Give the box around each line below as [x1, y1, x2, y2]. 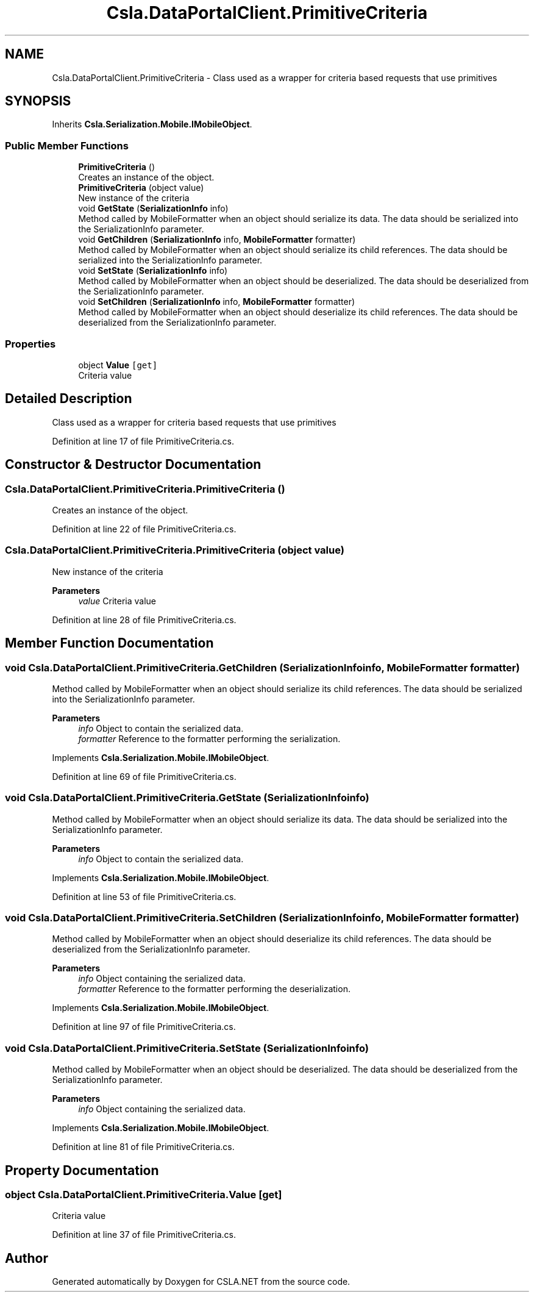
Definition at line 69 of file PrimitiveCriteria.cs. [52, 771, 237, 782]
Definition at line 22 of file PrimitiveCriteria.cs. [52, 524, 237, 534]
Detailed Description [5, 391, 132, 407]
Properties [5, 337, 56, 350]
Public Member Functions [5, 139, 129, 152]
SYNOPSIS [5, 93, 71, 109]
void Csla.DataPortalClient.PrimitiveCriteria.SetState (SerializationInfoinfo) [5, 1042, 369, 1054]
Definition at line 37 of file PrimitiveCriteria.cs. [52, 1229, 236, 1240]
